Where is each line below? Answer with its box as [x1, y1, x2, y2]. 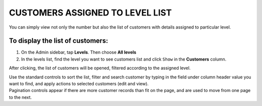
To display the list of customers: [9, 37, 109, 45]
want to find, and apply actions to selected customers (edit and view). [9, 81, 149, 87]
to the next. [9, 94, 32, 100]
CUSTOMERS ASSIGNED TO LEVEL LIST [9, 7, 172, 18]
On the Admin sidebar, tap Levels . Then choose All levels [21, 49, 137, 55]
